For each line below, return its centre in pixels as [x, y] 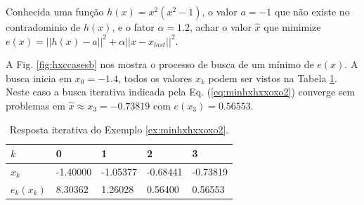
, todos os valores [155, 78]
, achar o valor [220, 27]
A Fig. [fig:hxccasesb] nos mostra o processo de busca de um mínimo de [160, 64]
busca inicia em [39, 78]
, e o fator [133, 27]
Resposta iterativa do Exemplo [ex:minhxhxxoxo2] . [119, 129]
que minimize [292, 27]
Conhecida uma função [55, 11]
